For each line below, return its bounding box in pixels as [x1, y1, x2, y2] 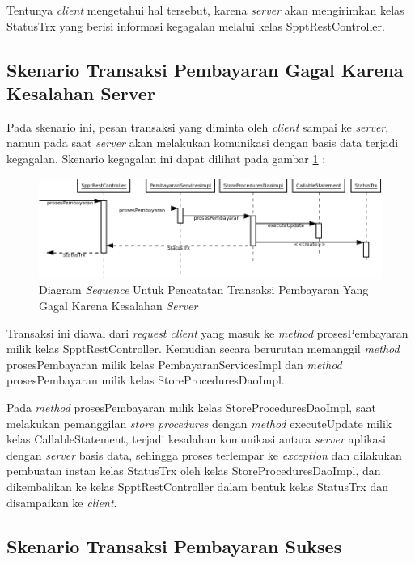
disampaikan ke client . [6, 494, 117, 510]
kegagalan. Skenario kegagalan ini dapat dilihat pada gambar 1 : [6, 149, 326, 166]
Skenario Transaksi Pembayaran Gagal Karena [6, 57, 404, 82]
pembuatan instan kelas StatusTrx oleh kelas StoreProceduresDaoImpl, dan [6, 462, 381, 479]
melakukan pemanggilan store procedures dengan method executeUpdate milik [6, 414, 392, 431]
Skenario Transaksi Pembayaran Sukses [6, 533, 342, 558]
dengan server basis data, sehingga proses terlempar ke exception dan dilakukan [6, 446, 402, 463]
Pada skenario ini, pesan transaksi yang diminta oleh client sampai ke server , [6, 118, 389, 135]
